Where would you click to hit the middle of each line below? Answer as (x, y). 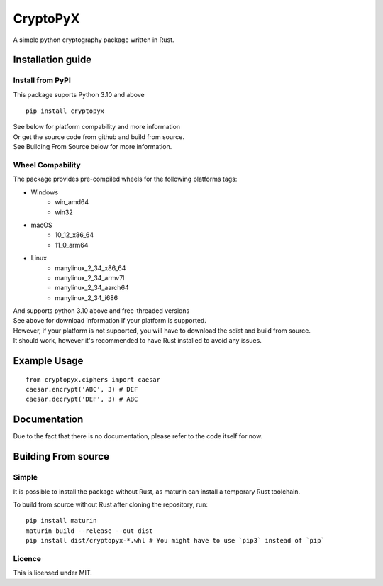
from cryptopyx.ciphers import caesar (93, 379)
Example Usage (48, 361)
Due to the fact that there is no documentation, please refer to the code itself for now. (138, 436)
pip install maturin (61, 521)
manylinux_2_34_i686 (87, 297)
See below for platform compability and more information (97, 127)
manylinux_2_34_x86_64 (90, 268)
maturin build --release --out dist (89, 531)
